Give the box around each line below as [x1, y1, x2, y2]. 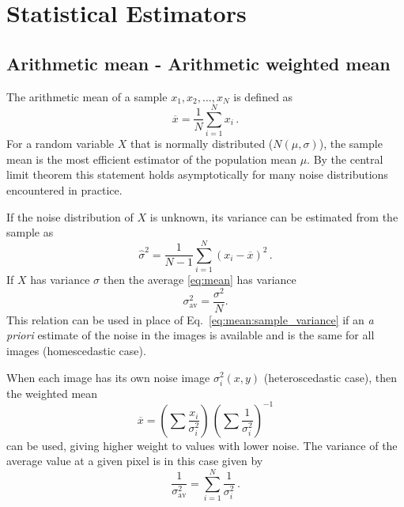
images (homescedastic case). [6, 342, 146, 358]
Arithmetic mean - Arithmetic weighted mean [6, 51, 391, 75]
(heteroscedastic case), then [263, 369, 398, 385]
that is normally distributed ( [130, 135, 274, 152]
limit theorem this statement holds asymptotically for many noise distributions [6, 166, 388, 183]
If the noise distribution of [6, 208, 134, 225]
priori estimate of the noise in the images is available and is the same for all [6, 327, 375, 343]
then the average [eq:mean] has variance [103, 271, 296, 287]
